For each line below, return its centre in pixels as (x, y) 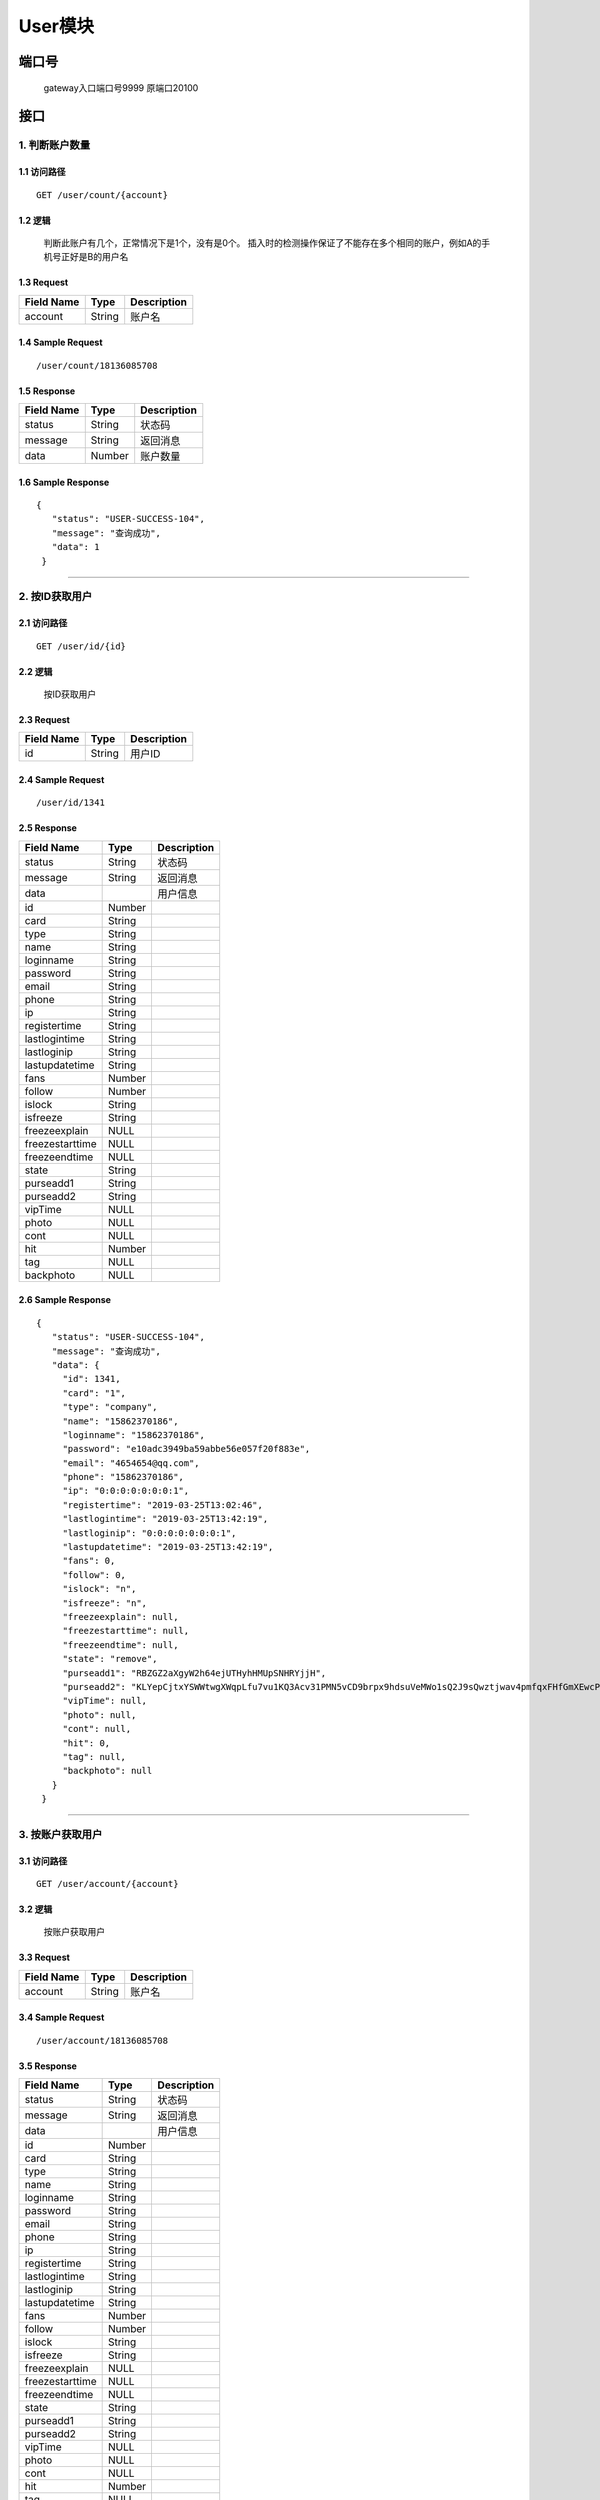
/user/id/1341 (70, 803)
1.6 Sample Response (64, 482)
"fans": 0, (89, 1561)
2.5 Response (47, 828)
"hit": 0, (86, 1743)
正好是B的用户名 (94, 257)
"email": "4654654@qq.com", (131, 1463)
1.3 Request (43, 282)
